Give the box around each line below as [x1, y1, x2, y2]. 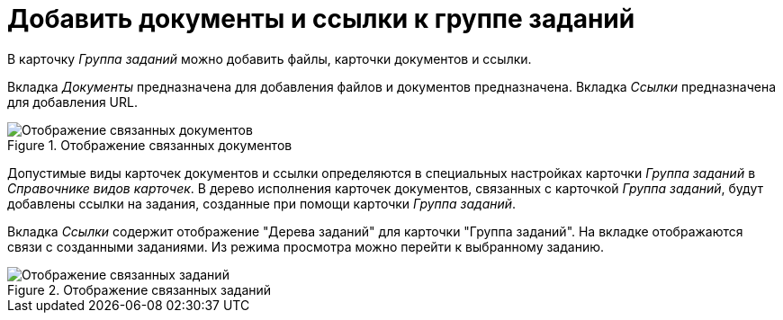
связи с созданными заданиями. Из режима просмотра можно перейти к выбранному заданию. [7, 238, 605, 254]
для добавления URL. [7, 93, 138, 110]
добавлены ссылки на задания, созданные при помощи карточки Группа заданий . [7, 195, 517, 211]
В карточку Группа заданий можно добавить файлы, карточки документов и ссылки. [7, 50, 532, 67]
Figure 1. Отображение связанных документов [7, 137, 292, 153]
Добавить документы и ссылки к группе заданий [7, 4, 635, 34]
